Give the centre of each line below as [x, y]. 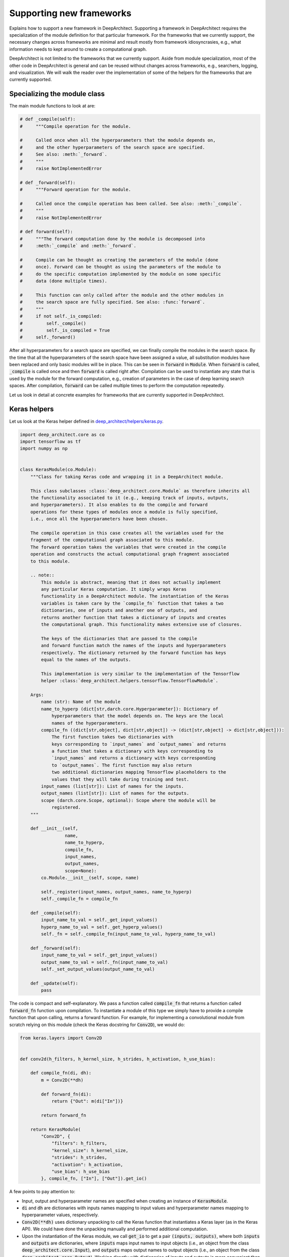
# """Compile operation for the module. [76, 126]
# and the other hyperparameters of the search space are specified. [112, 147]
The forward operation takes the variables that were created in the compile [128, 547]
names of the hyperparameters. [90, 723]
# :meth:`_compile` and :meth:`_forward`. [78, 246]
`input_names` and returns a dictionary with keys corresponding [133, 758]
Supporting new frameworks [70, 13]
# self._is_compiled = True [65, 330]
